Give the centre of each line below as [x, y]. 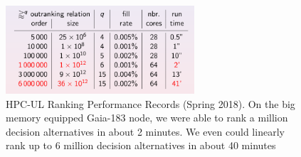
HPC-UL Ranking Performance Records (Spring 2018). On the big [150, 103]
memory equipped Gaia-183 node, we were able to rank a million [147, 118]
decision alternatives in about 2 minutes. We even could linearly [145, 131]
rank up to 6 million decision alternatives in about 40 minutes [141, 145]
